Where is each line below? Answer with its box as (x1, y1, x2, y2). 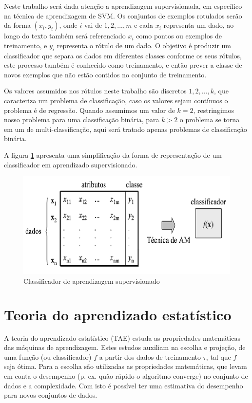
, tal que (206, 351, 231, 362)
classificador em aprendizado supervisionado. (4, 159, 137, 169)
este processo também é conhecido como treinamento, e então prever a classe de (4, 60, 242, 70)
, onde (59, 20, 78, 30)
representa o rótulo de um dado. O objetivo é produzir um (57, 40, 231, 50)
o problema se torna (179, 114, 240, 125)
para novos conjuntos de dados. (4, 390, 97, 400)
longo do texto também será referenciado (4, 31, 126, 41)
